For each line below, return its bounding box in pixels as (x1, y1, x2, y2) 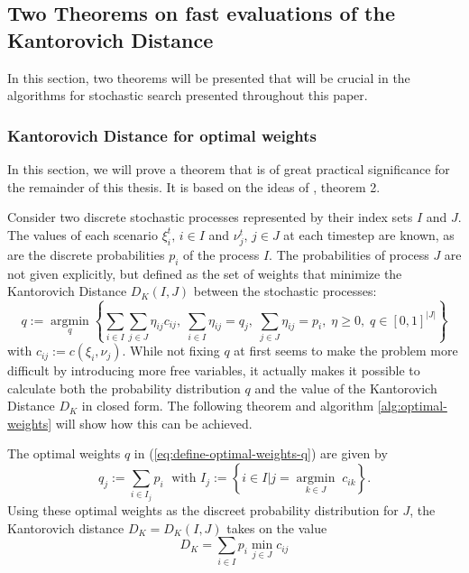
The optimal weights (7, 444, 121, 463)
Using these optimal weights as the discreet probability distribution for (7, 501, 399, 520)
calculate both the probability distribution (7, 378, 241, 397)
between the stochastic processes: (193, 282, 377, 300)
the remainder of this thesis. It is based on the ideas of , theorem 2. (7, 177, 381, 196)
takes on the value (226, 518, 327, 537)
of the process (183, 245, 260, 263)
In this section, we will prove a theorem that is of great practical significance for (7, 160, 450, 178)
